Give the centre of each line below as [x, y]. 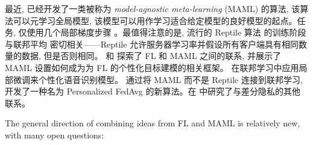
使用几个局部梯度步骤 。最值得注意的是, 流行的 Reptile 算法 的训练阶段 [166, 32]
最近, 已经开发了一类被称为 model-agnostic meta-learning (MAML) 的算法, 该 [153, 8]
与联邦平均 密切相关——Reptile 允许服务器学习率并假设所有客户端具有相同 [152, 44]
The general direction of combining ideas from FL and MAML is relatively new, [153, 123]
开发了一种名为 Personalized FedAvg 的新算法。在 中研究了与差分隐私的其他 [153, 91]
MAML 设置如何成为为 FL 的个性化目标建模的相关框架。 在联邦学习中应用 [152, 67]
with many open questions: [55, 134]
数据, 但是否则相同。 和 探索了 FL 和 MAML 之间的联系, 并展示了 [151, 56]
